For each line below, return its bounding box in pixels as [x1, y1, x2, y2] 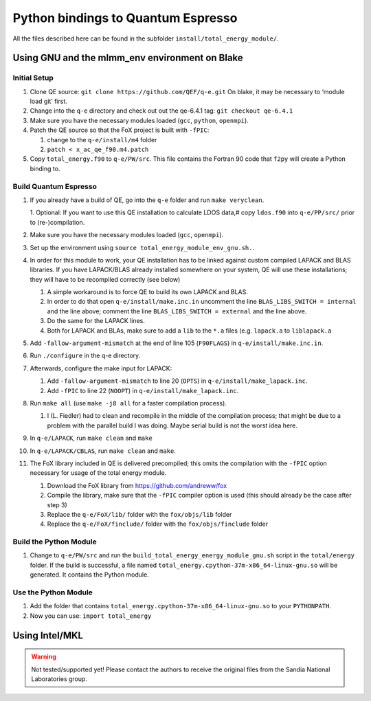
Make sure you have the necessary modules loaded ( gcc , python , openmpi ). [30, 116, 249, 124]
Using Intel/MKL [12, 630, 84, 641]
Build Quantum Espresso [12, 181, 98, 191]
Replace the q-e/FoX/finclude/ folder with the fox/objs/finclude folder [47, 520, 268, 528]
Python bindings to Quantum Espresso [12, 10, 238, 25]
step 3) [47, 500, 68, 509]
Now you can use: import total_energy [30, 612, 152, 620]
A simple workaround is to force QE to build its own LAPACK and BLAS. [47, 288, 249, 296]
